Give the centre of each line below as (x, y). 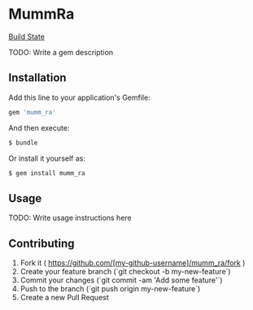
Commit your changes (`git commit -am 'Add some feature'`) (121, 280)
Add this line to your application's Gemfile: (79, 97)
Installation (37, 78)
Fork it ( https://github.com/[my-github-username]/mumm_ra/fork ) (133, 263)
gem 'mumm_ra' (33, 112)
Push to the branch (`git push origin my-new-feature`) (110, 288)
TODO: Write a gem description (61, 52)
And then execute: (39, 127)
